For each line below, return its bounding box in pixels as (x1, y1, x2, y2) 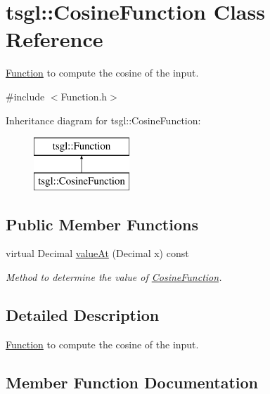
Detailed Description (6, 304, 160, 326)
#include (6, 88, 45, 103)
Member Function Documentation (6, 371, 259, 393)
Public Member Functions (6, 213, 198, 235)
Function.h (60, 88, 108, 103)
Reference (6, 25, 103, 53)
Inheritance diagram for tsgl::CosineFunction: (6, 112, 201, 127)
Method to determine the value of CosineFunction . (6, 270, 222, 284)
